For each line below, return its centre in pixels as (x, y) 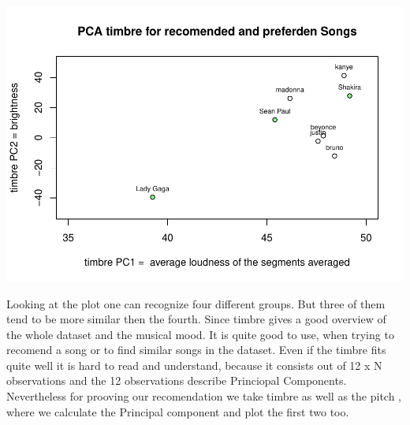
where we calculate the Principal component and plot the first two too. (178, 411)
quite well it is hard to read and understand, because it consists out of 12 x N (194, 365)
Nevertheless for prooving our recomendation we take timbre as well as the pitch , (204, 396)
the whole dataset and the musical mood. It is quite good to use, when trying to (200, 334)
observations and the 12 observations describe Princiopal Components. (177, 380)
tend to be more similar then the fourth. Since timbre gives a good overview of (196, 319)
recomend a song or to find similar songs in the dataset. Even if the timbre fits (196, 350)
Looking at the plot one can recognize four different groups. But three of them (196, 303)
